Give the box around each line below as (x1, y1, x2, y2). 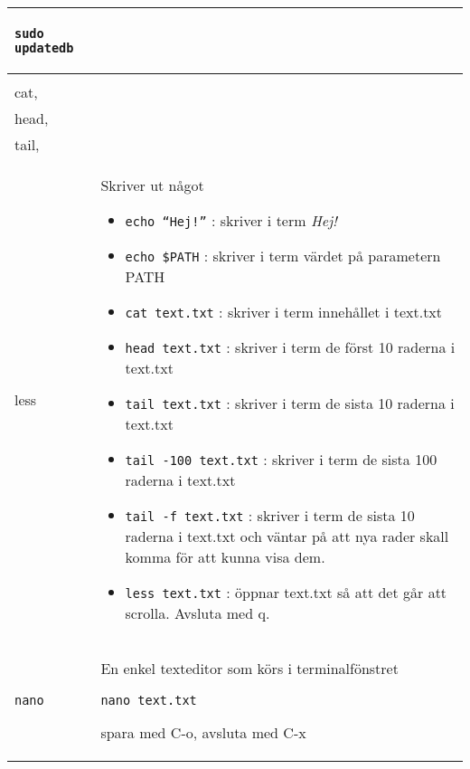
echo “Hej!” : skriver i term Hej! (125, 210, 337, 231)
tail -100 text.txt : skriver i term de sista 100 (125, 449, 437, 470)
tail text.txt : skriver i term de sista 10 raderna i (125, 393, 455, 413)
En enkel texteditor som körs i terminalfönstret (100, 658, 399, 679)
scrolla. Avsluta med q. (125, 603, 270, 623)
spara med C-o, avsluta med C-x (100, 722, 306, 743)
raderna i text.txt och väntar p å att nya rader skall (125, 526, 449, 546)
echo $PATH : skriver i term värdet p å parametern (125, 245, 441, 266)
